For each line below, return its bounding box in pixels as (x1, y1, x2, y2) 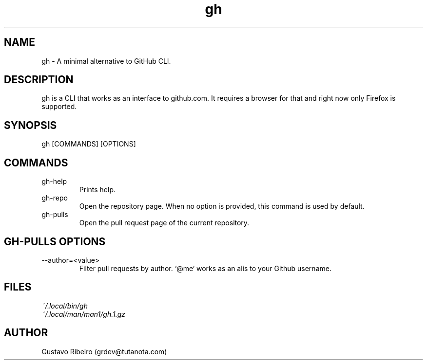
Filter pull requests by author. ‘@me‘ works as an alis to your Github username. (79, 264, 331, 273)
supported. (41, 102, 77, 111)
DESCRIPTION (4, 73, 74, 86)
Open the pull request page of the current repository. (79, 218, 250, 227)
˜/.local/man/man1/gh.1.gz (41, 309, 126, 318)
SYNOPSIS (4, 119, 57, 131)
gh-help (41, 177, 67, 186)
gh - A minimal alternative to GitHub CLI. (41, 56, 171, 65)
